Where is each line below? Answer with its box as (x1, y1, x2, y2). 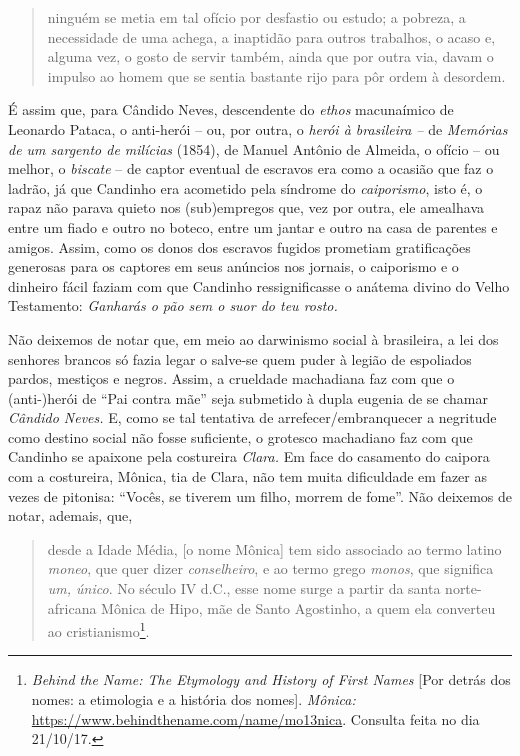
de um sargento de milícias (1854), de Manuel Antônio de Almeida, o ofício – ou (8, 138, 500, 159)
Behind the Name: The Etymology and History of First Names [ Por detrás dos (31, 669, 511, 690)
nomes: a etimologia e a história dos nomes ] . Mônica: (31, 689, 356, 710)
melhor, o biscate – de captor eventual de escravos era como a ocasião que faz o (8, 158, 494, 179)
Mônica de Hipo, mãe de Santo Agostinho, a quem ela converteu (101, 597, 496, 618)
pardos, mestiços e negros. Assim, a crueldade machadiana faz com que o (8, 368, 455, 389)
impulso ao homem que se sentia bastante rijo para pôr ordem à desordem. (47, 65, 506, 86)
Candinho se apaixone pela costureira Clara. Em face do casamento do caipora (8, 446, 490, 467)
